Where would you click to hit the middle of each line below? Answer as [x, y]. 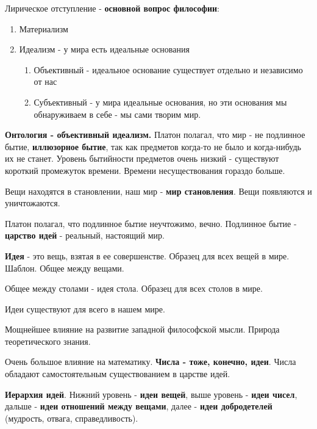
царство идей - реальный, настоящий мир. [85, 235]
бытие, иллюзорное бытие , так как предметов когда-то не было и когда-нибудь [153, 146]
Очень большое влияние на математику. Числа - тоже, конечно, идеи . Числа [151, 362]
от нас [45, 81]
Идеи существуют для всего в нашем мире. [85, 308]
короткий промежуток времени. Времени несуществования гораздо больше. [145, 170]
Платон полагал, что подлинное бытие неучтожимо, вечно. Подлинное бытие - [151, 223]
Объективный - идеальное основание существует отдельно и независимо [168, 69]
